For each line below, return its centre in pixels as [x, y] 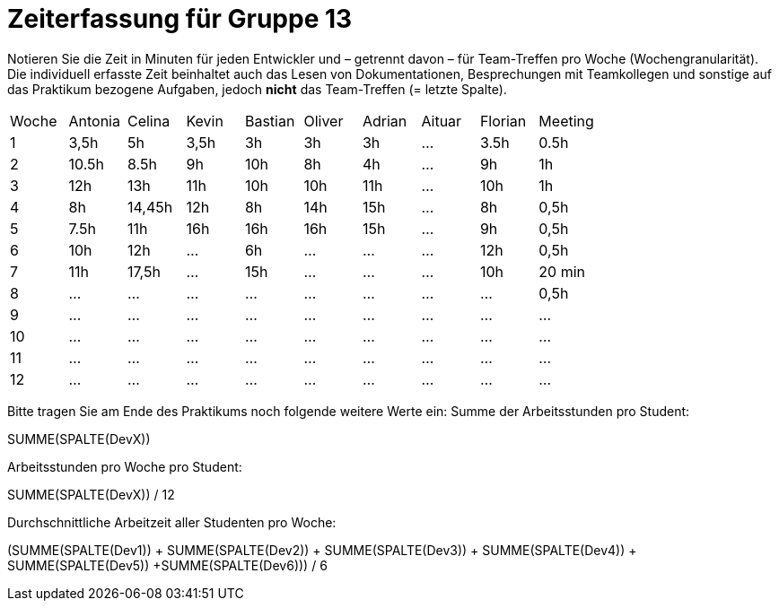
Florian [503, 121]
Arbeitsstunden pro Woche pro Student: [125, 466]
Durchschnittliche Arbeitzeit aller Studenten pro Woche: [172, 522]
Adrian [385, 121]
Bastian [270, 121]
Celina [149, 121]
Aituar [442, 121]
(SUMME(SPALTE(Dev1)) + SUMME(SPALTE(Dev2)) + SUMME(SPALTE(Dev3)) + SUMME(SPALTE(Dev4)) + [322, 550]
